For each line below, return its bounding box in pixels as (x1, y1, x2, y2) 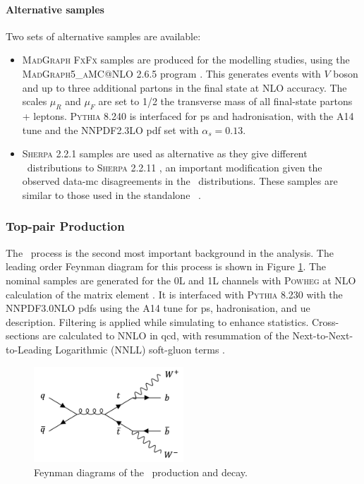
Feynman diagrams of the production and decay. (34, 464, 248, 479)
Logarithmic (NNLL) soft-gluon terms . (55, 341, 225, 356)
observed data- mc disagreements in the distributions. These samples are (22, 174, 338, 188)
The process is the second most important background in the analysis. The (6, 245, 334, 260)
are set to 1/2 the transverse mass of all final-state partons (98, 94, 353, 109)
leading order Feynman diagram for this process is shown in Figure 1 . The (6, 259, 327, 274)
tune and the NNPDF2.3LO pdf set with (22, 122, 199, 137)
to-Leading (6, 341, 52, 356)
